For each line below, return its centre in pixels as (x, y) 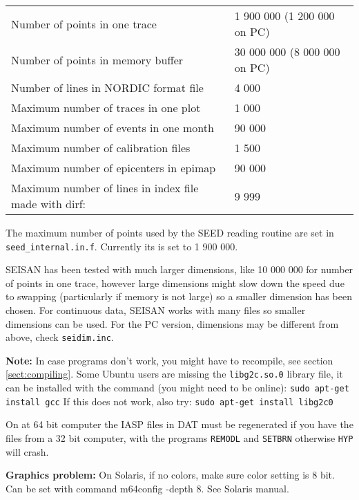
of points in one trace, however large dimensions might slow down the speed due (175, 283)
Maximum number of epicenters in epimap (114, 168)
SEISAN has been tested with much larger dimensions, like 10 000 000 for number (179, 269)
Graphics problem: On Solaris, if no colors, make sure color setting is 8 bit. (170, 475)
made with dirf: (49, 204)
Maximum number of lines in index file (105, 188)
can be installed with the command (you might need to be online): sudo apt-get (177, 388)
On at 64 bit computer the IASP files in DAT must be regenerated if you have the (179, 424)
